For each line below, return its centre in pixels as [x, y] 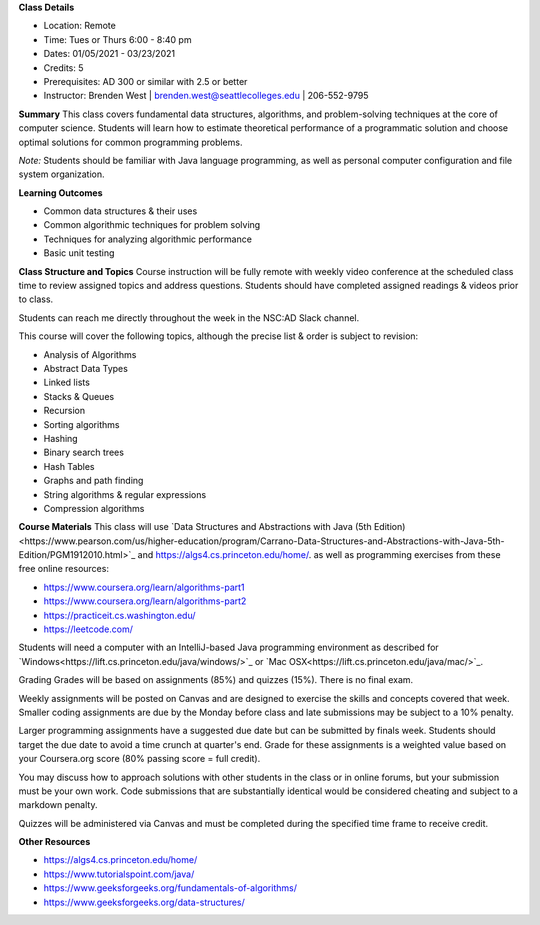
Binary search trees [84, 452]
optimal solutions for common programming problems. [130, 142]
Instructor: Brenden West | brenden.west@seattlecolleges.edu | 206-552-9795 [206, 96]
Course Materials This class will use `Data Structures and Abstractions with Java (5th [195, 527]
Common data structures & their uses [120, 211]
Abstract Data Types [86, 368]
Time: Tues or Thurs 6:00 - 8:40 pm [117, 39]
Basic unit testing [79, 253]
